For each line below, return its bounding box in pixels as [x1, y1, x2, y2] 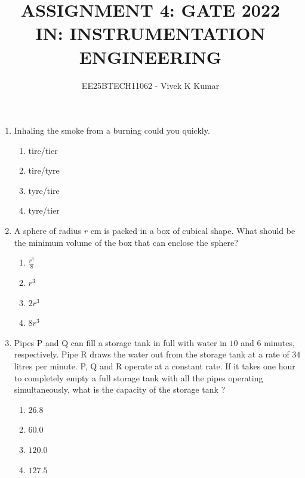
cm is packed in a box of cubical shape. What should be [90, 224, 295, 237]
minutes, [264, 336, 295, 349]
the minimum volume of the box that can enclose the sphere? [14, 236, 238, 248]
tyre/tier [28, 204, 60, 217]
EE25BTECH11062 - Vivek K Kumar [81, 79, 220, 91]
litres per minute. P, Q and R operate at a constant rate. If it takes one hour [14, 360, 295, 372]
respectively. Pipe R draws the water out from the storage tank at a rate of [14, 348, 289, 360]
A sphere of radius [14, 224, 82, 237]
